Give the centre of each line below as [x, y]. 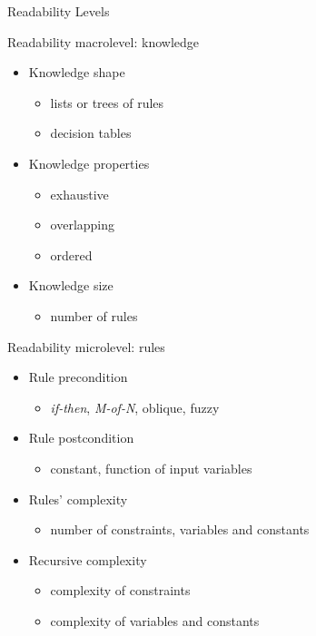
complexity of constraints [120, 590]
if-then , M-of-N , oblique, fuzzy [135, 407]
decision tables [91, 133]
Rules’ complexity [78, 499]
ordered [71, 254]
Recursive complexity [88, 559]
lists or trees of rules [107, 102]
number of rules [94, 315]
